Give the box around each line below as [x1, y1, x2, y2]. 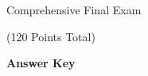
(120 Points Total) [6, 28, 95, 44]
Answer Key [6, 55, 76, 71]
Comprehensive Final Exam [6, 2, 142, 17]
